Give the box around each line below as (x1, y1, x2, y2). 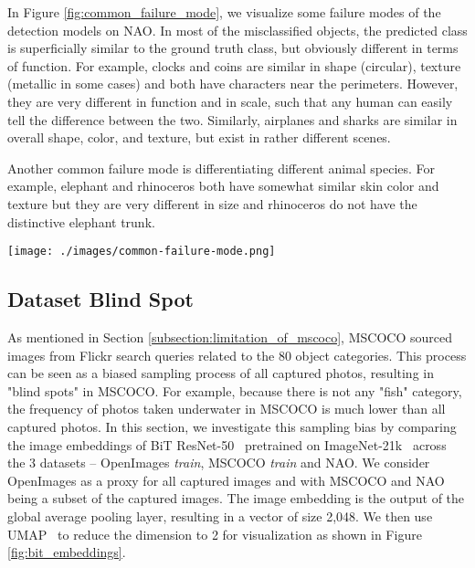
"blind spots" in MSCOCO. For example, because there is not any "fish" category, (7, 381, 462, 400)
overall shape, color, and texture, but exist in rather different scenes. (7, 128, 391, 147)
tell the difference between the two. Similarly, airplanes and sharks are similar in (7, 110, 458, 129)
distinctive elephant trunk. (7, 212, 155, 231)
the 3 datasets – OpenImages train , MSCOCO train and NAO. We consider (7, 453, 430, 472)
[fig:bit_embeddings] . (7, 542, 126, 562)
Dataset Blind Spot (7, 285, 194, 313)
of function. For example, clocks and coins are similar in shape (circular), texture (7, 56, 461, 75)
